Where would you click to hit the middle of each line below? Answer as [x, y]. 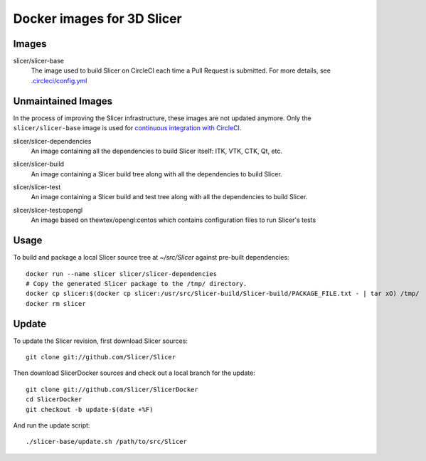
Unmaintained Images [63, 101]
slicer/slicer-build [38, 164]
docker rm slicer [56, 303]
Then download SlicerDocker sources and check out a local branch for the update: [134, 373]
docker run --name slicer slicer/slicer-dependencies [121, 274]
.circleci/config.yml [59, 80]
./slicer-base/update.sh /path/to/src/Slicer [107, 442]
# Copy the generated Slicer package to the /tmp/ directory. [137, 284]
